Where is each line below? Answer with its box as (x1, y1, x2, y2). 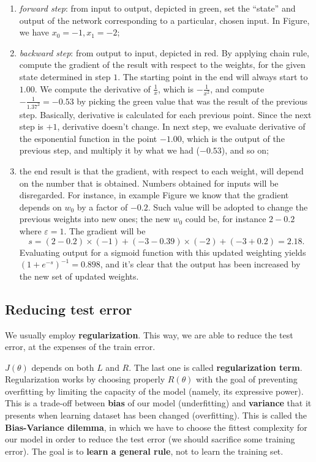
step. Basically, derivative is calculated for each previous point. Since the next (19, 108, 312, 121)
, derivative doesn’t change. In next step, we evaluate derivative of (57, 120, 306, 133)
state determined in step (19, 70, 111, 83)
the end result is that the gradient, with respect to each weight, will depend (19, 164, 304, 177)
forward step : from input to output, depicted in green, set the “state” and (19, 2, 296, 14)
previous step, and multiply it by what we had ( (19, 144, 200, 157)
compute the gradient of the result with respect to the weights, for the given (19, 58, 306, 71)
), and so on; (221, 144, 269, 157)
